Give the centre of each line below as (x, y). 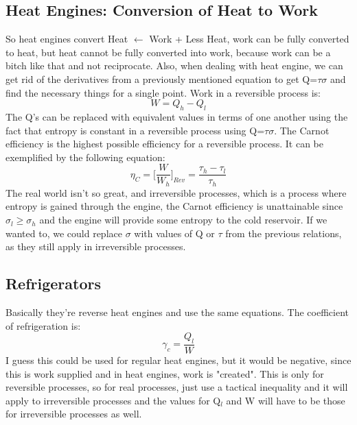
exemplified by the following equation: (85, 157)
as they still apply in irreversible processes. (96, 246)
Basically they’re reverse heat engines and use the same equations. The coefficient (177, 312)
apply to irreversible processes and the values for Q (113, 400)
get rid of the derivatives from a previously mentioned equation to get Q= (162, 78)
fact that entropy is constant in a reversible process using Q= (135, 130)
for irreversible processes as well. (74, 414)
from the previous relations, (284, 233)
